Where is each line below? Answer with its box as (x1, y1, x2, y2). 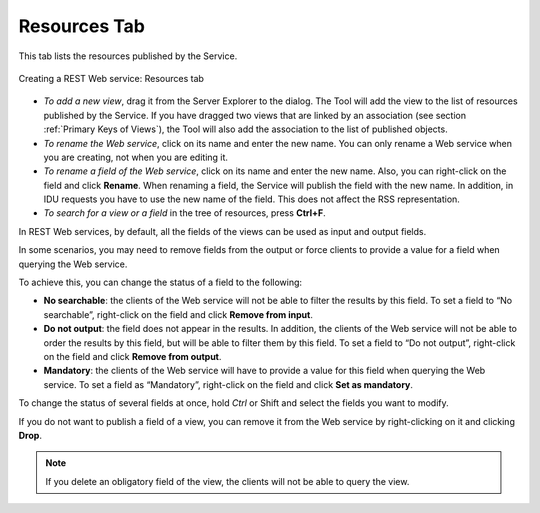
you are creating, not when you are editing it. (43, 151, 229, 163)
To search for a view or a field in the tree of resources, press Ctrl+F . (43, 207, 326, 219)
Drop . (18, 429, 42, 441)
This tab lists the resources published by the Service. (18, 50, 238, 62)
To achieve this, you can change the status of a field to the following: (18, 276, 303, 289)
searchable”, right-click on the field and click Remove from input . (43, 308, 314, 320)
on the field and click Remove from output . (43, 350, 222, 362)
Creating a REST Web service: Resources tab (18, 72, 205, 84)
